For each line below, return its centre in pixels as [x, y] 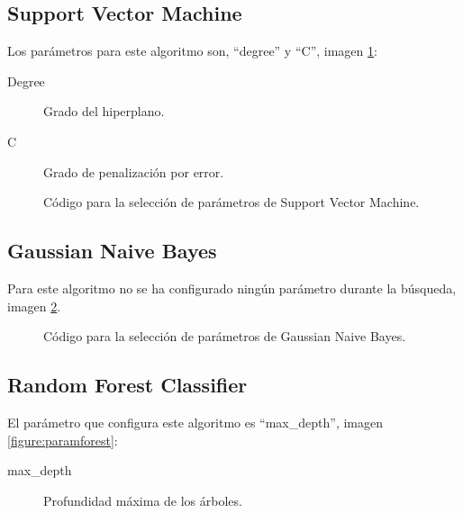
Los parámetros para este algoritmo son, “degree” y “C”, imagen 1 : [192, 51]
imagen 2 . [34, 306]
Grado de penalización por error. [134, 171]
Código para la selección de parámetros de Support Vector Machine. [231, 202]
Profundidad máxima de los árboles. [143, 500]
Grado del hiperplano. [104, 111]
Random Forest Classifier [127, 385]
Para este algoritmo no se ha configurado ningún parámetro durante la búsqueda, [232, 288]
